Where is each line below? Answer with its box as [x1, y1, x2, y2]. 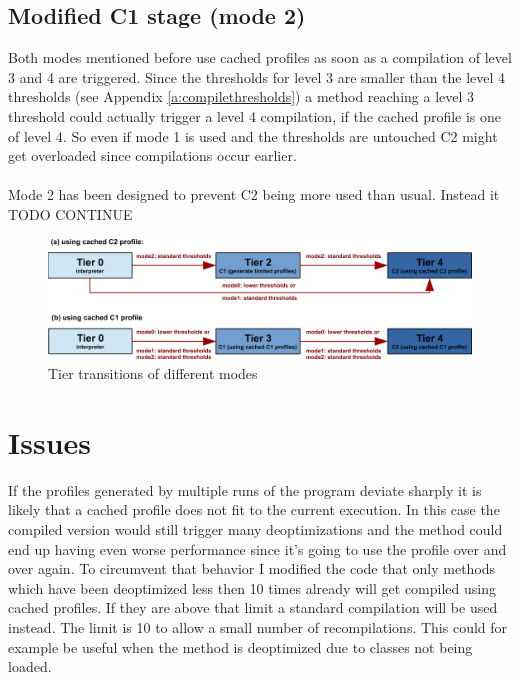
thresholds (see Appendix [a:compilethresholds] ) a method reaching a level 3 [8, 86, 475, 107]
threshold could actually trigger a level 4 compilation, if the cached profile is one [8, 105, 502, 126]
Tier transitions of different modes [48, 363, 258, 384]
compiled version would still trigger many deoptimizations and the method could [8, 518, 503, 539]
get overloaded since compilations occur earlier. [8, 145, 297, 166]
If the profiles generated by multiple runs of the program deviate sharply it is [8, 479, 482, 500]
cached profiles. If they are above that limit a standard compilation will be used [8, 597, 498, 618]
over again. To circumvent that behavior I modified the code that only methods [8, 558, 496, 579]
